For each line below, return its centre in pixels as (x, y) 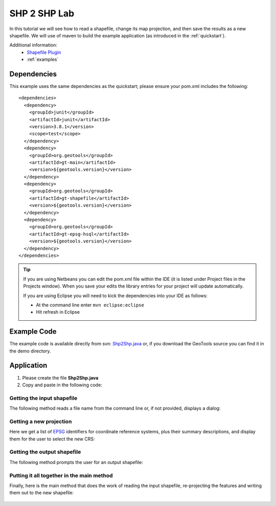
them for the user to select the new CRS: (52, 439)
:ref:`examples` (43, 59)
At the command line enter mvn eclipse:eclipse (90, 305)
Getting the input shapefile (43, 398)
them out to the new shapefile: (42, 493)
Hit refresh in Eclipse (58, 312)
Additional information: (33, 45)
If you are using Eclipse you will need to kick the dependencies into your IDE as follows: (116, 295)
